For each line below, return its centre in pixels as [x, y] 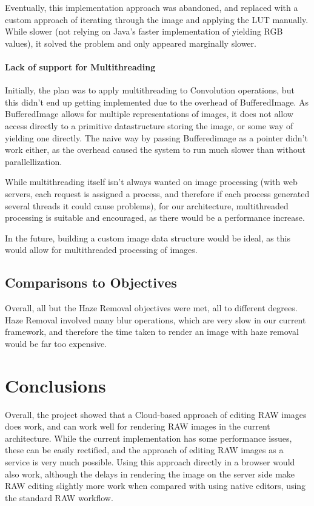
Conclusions [55, 385]
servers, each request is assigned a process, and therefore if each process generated [157, 193]
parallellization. [34, 161]
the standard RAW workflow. [59, 497]
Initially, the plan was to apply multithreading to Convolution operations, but [150, 90]
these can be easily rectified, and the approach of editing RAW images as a [144, 450]
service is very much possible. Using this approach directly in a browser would [150, 461]
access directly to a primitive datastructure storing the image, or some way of [149, 125]
